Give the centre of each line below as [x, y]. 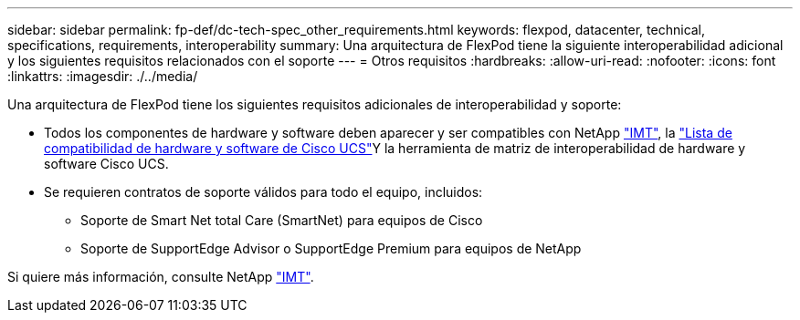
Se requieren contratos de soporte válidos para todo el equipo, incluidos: [263, 192]
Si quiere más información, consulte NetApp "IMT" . [161, 277]
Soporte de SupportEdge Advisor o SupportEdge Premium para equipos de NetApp [331, 248]
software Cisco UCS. [106, 164]
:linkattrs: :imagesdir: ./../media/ [103, 76]
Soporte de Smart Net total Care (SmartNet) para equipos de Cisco [282, 220]
